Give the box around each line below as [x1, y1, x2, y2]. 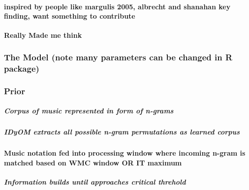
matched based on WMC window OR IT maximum [4, 157, 182, 167]
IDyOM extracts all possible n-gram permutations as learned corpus [4, 127, 240, 137]
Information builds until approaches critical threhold [4, 176, 186, 187]
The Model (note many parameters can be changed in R [4, 51, 233, 63]
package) [4, 62, 39, 74]
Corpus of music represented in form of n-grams [4, 106, 174, 116]
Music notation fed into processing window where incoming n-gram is [4, 148, 246, 158]
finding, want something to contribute [4, 11, 135, 21]
